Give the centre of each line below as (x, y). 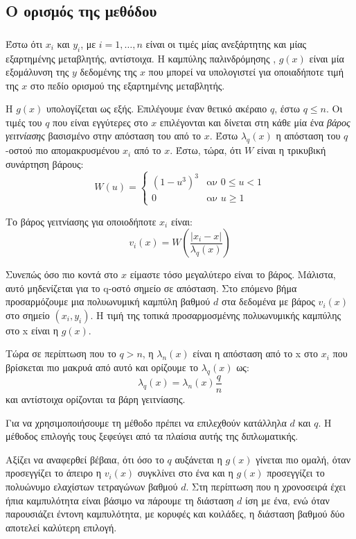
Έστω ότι (24, 43)
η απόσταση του (308, 136)
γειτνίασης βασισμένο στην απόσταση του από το (104, 136)
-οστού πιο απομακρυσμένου (63, 150)
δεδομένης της (108, 72)
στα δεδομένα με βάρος (268, 301)
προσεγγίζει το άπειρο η (54, 473)
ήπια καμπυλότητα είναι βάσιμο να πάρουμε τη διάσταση (120, 500)
